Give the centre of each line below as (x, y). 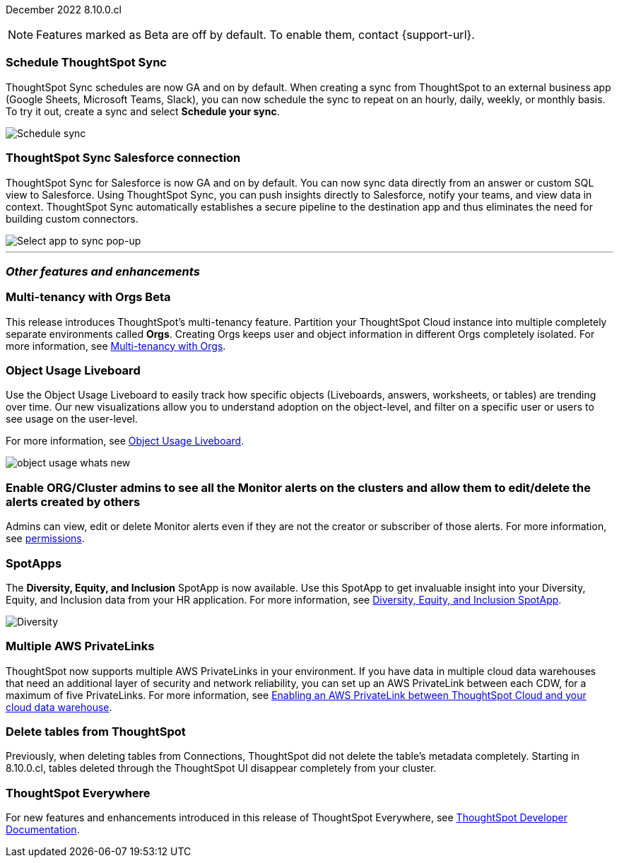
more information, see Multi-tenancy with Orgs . (116, 346)
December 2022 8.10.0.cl (64, 10)
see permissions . (45, 539)
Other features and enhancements (103, 271)
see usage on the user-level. (72, 419)
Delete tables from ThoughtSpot (96, 732)
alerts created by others (73, 501)
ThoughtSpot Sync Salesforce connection (123, 158)
